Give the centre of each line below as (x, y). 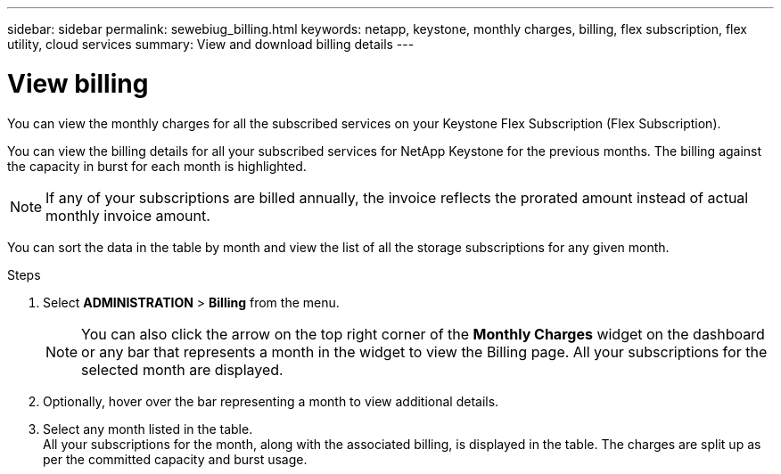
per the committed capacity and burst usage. (175, 459)
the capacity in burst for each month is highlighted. (157, 166)
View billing (78, 83)
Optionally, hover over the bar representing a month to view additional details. (271, 401)
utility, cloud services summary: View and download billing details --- (211, 44)
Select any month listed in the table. (148, 429)
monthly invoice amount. (128, 215)
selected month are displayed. (182, 369)
